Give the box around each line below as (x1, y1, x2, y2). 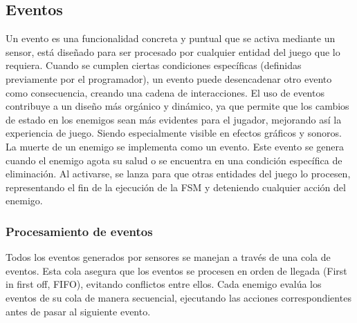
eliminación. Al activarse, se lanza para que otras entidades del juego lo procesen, (6, 166, 351, 181)
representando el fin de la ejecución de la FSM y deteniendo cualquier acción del (6, 179, 346, 194)
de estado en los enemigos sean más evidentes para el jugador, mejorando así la (6, 112, 342, 126)
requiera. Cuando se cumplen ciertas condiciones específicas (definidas (6, 58, 302, 72)
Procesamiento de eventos (6, 222, 153, 239)
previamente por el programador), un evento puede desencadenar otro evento (6, 71, 332, 86)
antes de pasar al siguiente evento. (6, 304, 151, 318)
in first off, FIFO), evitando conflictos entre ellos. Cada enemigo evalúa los (6, 277, 322, 291)
